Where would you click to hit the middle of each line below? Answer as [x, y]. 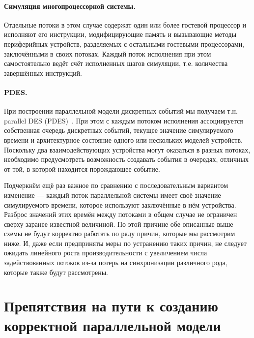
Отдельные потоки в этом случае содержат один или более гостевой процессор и [125, 24]
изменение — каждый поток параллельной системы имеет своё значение [113, 195]
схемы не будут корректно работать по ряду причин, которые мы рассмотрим [120, 233]
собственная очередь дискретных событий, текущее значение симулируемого [119, 130]
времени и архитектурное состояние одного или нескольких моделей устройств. [123, 139]
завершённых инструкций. [43, 73]
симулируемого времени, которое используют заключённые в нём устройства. [120, 204]
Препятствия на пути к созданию [111, 306]
